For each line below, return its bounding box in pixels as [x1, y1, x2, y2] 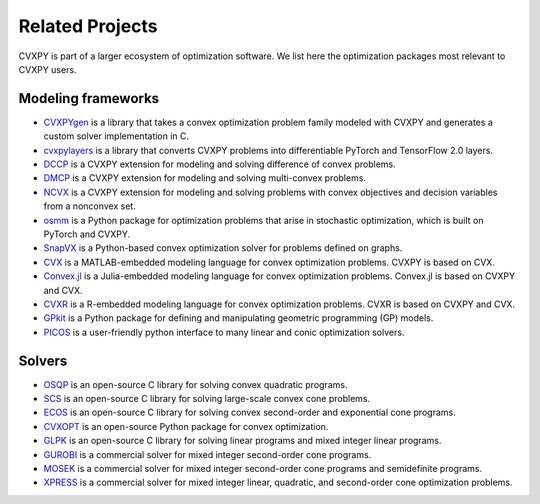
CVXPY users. [18, 63, 77, 75]
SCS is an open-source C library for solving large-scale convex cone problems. [43, 393, 370, 404]
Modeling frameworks [18, 90, 160, 107]
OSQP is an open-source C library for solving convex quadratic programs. [43, 378, 348, 390]
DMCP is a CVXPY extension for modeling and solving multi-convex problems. [43, 172, 367, 184]
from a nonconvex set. [43, 200, 137, 212]
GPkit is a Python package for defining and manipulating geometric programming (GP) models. [43, 312, 434, 324]
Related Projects [18, 15, 159, 37]
